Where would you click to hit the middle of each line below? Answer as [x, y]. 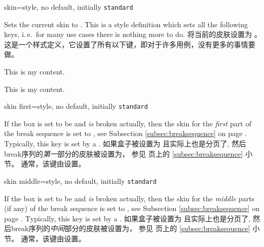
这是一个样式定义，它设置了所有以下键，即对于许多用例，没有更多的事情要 [130, 44]
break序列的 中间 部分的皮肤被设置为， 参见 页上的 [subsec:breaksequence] [130, 228]
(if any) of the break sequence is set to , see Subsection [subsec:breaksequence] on [132, 208]
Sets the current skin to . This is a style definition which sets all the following [126, 24]
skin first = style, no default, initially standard [76, 106]
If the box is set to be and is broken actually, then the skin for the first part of [128, 123]
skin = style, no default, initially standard [69, 7]
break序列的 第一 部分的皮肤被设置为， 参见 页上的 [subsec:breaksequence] [124, 153]
